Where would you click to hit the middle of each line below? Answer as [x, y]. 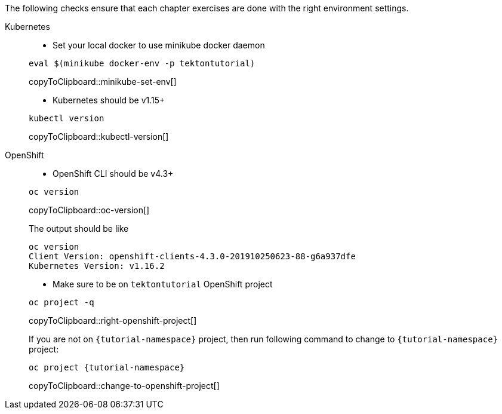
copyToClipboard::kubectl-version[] [99, 137]
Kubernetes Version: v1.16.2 [97, 266]
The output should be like [79, 229]
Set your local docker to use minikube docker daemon [159, 45]
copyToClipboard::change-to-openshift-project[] [124, 386]
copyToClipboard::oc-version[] [89, 210]
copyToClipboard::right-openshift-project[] [113, 321]
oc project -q [61, 302]
